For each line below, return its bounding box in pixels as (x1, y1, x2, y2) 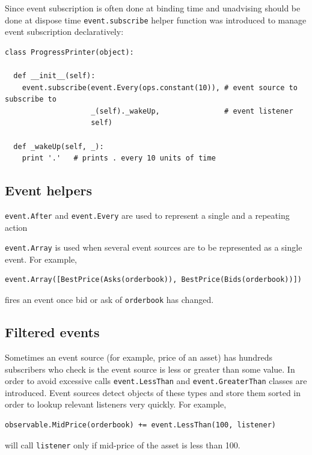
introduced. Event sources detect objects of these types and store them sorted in (5, 386, 301, 399)
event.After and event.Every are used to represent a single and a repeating (5, 209, 290, 221)
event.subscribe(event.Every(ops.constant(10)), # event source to (22, 83, 298, 92)
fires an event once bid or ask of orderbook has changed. (5, 293, 214, 306)
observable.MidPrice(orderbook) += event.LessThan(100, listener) (5, 420, 277, 429)
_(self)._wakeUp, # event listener (91, 106, 293, 115)
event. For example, (5, 252, 78, 265)
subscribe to (5, 95, 57, 104)
